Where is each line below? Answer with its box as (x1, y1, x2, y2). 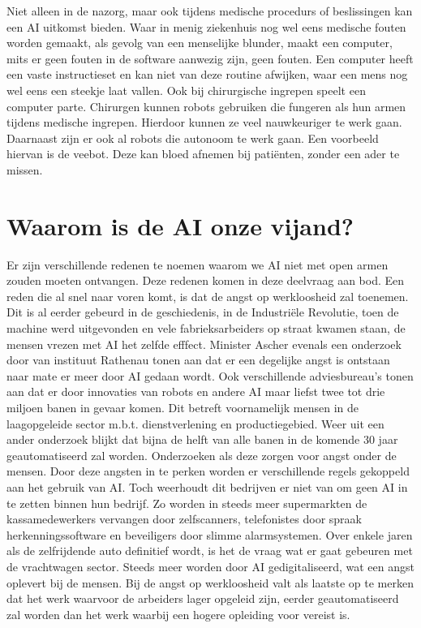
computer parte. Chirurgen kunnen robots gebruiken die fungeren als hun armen (6, 97, 406, 114)
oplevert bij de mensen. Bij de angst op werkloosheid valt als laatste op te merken (6, 574, 414, 591)
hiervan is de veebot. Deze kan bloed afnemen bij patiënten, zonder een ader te (6, 145, 400, 162)
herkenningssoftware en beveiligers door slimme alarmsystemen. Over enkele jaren (6, 526, 413, 543)
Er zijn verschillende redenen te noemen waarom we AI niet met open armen (6, 256, 389, 273)
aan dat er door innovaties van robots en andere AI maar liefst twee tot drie (6, 383, 385, 400)
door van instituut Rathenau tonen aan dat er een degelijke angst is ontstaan (6, 351, 390, 368)
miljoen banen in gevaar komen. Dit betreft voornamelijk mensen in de (6, 399, 359, 415)
